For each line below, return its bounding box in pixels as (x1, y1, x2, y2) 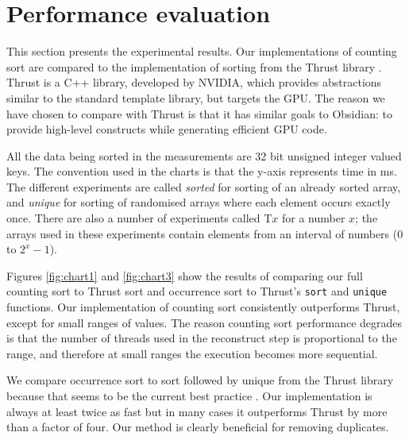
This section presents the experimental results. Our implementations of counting (6, 43, 397, 60)
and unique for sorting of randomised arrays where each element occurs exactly (6, 194, 391, 210)
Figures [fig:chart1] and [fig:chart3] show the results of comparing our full (6, 267, 363, 284)
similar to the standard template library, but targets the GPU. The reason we (6, 89, 385, 106)
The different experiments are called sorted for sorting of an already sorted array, (6, 178, 401, 195)
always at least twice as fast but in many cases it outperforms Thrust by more (6, 403, 388, 419)
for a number (282, 210, 345, 226)
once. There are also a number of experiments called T (6, 210, 272, 226)
